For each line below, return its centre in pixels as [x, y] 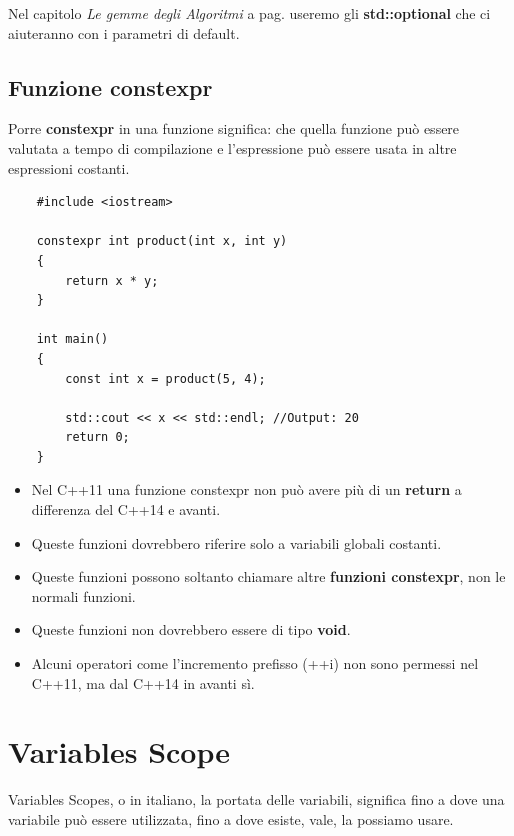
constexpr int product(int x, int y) [162, 241]
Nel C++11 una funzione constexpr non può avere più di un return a [246, 489]
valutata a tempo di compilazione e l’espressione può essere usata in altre [232, 147]
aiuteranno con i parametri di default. [124, 32]
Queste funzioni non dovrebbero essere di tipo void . [191, 629]
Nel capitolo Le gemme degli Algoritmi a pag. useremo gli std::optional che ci [249, 13]
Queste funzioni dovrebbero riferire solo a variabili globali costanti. [236, 542]
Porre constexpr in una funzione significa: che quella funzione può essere [234, 128]
